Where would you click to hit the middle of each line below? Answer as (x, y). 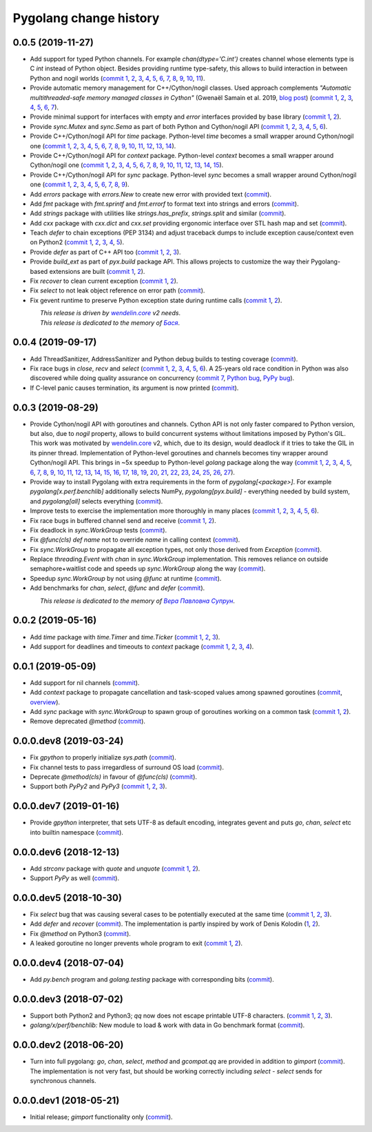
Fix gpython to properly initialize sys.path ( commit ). (103, 757)
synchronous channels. (63, 1081)
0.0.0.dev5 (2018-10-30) (67, 898)
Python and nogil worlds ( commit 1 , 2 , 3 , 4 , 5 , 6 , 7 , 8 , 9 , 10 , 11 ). (117, 78)
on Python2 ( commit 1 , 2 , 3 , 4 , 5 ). (77, 242)
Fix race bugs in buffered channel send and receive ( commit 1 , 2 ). (123, 520)
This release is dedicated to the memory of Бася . (110, 322)
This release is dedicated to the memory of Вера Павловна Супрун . (138, 601)
